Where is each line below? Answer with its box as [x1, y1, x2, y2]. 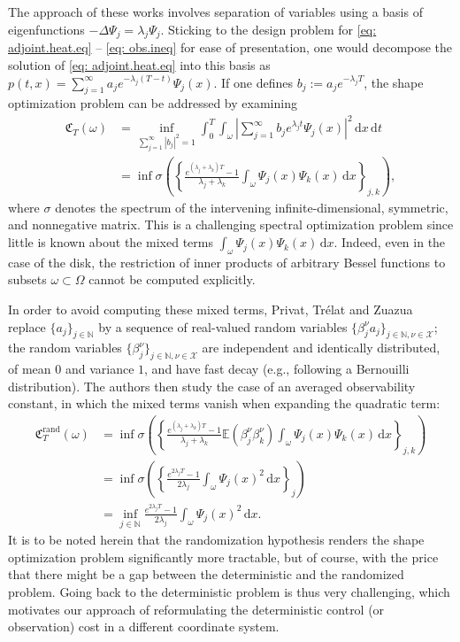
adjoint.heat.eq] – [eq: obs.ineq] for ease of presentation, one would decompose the [8, 38, 453, 57]
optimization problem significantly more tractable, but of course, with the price [8, 547, 439, 566]
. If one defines [213, 73, 294, 91]
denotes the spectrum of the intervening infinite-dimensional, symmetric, [55, 197, 448, 216]
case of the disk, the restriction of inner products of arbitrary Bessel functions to [8, 252, 446, 271]
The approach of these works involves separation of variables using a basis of [8, 3, 423, 20]
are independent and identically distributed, [202, 338, 441, 357]
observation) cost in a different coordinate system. [8, 617, 280, 636]
